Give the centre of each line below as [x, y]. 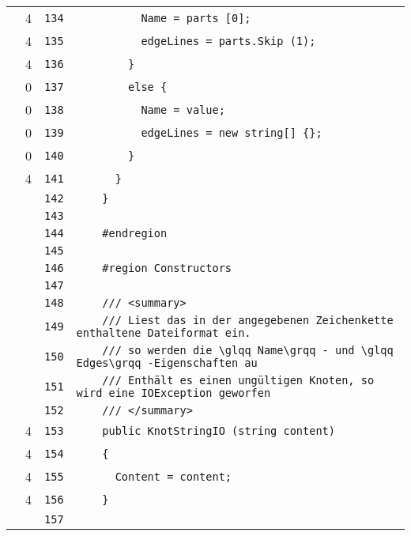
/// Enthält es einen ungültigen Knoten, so [238, 380]
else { [148, 87]
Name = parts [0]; [196, 18]
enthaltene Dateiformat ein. [164, 333]
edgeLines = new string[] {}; [232, 132]
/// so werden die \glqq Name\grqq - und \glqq [248, 350]
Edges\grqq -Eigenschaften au [167, 363]
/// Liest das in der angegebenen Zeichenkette [248, 320]
